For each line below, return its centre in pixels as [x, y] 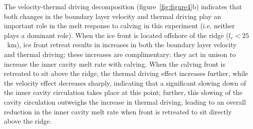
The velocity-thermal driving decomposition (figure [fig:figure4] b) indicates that [123, 6]
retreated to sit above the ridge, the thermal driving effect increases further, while [126, 73]
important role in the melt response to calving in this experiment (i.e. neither [119, 26]
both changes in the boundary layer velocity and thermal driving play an [113, 16]
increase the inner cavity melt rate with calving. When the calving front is [115, 64]
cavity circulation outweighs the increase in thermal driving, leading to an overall [125, 101]
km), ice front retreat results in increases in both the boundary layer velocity [122, 45]
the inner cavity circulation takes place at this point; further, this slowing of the [123, 92]
